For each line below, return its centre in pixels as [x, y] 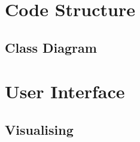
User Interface [65, 91]
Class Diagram [51, 47]
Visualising [39, 129]
